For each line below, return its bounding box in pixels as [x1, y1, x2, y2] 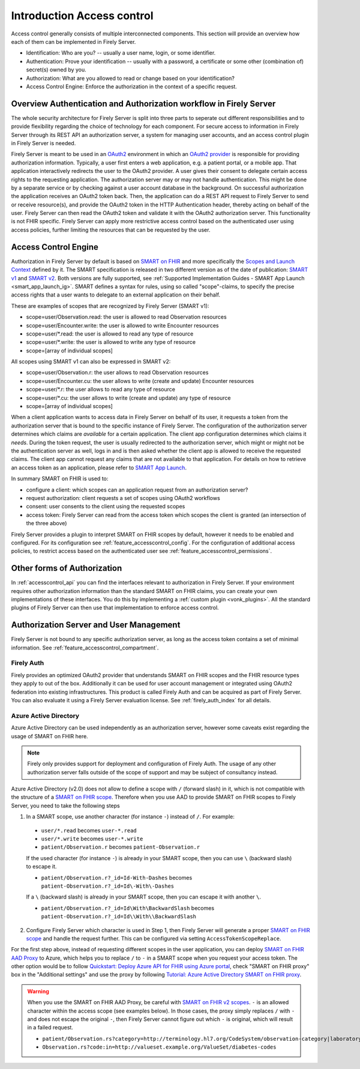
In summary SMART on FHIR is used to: [11, 475, 109, 483]
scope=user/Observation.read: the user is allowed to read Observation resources [26, 313, 227, 321]
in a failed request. [27, 1024, 73, 1031]
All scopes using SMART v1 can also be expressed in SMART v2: [11, 358, 171, 366]
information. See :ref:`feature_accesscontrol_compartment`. [11, 644, 159, 651]
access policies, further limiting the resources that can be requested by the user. [11, 226, 211, 233]
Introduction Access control [11, 9, 154, 22]
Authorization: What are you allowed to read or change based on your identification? [26, 74, 235, 82]
